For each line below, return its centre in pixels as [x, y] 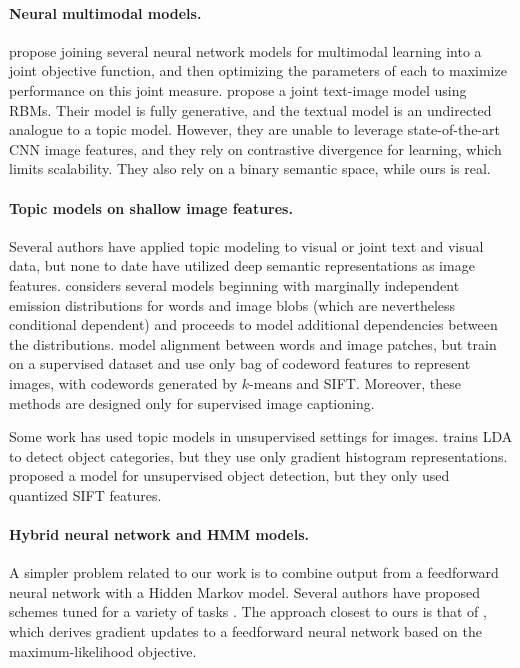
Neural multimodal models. [105, 12]
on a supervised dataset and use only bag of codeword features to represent [240, 363]
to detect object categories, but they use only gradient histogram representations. [258, 455]
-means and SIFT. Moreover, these [355, 382]
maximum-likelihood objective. [103, 650]
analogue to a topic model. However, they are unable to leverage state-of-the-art [254, 129]
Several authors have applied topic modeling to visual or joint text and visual [246, 245]
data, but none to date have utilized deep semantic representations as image [242, 265]
